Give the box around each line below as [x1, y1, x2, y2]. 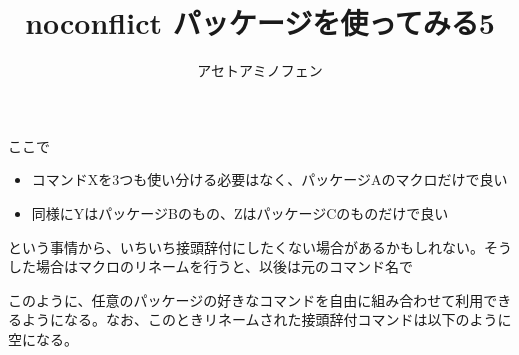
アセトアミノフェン [197, 60, 323, 81]
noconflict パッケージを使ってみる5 [25, 2, 495, 43]
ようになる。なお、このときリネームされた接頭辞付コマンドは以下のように [21, 309, 512, 330]
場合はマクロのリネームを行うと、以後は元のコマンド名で [35, 256, 414, 277]
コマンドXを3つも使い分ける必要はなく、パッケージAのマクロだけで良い [31, 169, 508, 190]
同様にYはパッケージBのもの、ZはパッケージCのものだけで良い [31, 202, 449, 223]
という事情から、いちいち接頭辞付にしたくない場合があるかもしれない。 [8, 236, 484, 257]
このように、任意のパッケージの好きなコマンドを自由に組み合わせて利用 [8, 289, 484, 310]
